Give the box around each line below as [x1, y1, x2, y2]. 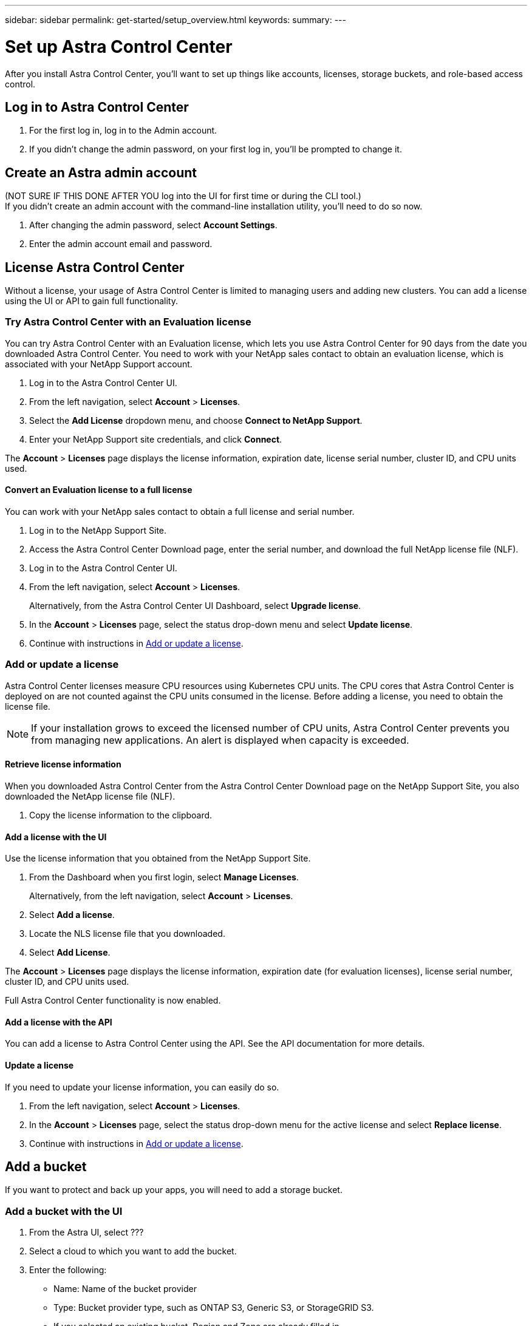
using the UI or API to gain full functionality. [5, 296, 178, 307]
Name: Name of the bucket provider [53, 1283, 197, 1294]
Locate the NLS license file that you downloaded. [29, 928, 225, 939]
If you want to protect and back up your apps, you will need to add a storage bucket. [5, 1185, 343, 1195]
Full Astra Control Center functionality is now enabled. [5, 995, 221, 1006]
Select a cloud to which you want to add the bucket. [29, 1246, 237, 1257]
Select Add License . [29, 947, 111, 958]
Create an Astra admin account [5, 165, 197, 180]
